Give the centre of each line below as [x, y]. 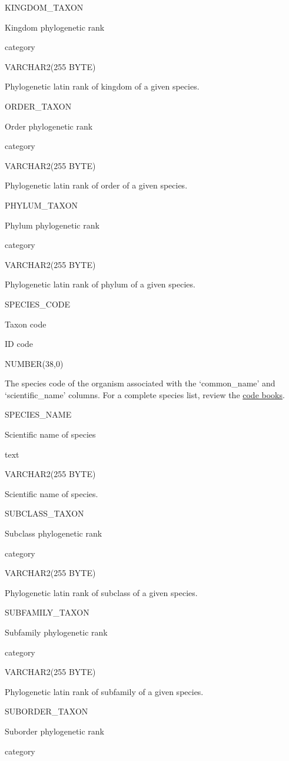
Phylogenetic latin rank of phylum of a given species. [100, 284]
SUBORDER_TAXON [46, 711]
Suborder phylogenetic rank [54, 731]
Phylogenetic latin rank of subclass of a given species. [101, 592]
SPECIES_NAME [38, 414]
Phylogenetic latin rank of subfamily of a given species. [104, 691]
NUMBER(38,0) [34, 363]
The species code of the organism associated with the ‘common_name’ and [140, 383]
